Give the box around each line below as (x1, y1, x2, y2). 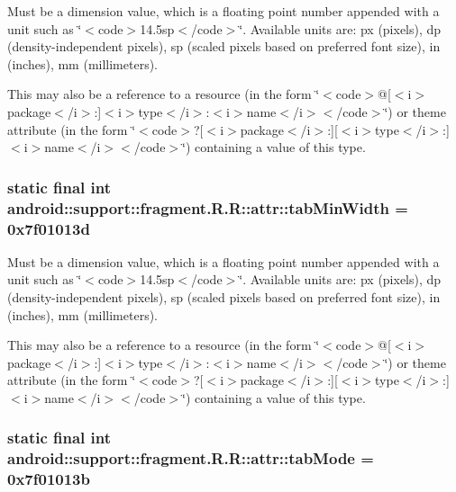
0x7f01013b (7, 468, 90, 490)
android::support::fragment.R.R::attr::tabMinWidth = (7, 196, 408, 219)
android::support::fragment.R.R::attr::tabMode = (7, 447, 374, 470)
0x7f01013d (7, 217, 90, 239)
